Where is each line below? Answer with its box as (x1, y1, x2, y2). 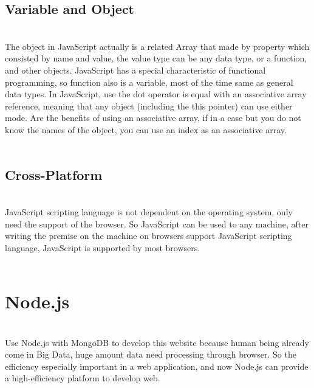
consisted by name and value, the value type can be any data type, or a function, (5, 52, 307, 64)
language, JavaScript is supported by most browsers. (5, 241, 200, 254)
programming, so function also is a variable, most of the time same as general (5, 75, 293, 88)
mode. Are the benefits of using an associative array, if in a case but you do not (5, 111, 301, 124)
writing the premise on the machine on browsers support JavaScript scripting (5, 229, 292, 242)
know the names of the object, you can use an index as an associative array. (5, 123, 287, 136)
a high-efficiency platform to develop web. (5, 372, 160, 384)
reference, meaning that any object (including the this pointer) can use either (5, 99, 293, 112)
